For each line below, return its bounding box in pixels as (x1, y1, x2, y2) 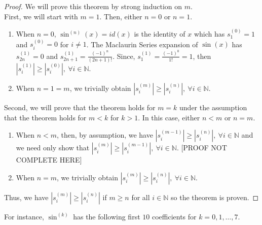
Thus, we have (4, 191, 49, 202)
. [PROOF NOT (176, 142, 227, 153)
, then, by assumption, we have (57, 130, 153, 140)
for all (131, 191, 150, 202)
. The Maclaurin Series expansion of (86, 39, 198, 49)
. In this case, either (138, 112, 200, 122)
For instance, (4, 211, 44, 221)
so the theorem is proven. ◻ (171, 191, 259, 202)
